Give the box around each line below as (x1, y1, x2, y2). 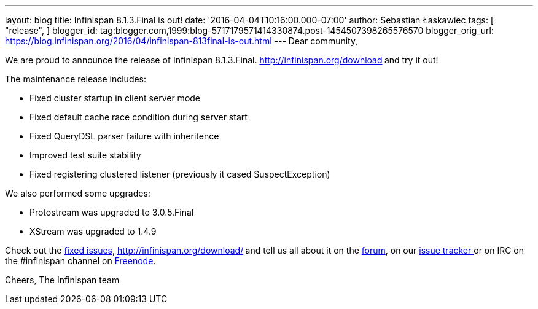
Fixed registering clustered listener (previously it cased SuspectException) (29, 169, 330, 179)
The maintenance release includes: (5, 74, 147, 84)
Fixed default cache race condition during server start (29, 112, 248, 122)
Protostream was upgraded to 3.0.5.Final (29, 207, 194, 217)
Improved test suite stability (29, 150, 141, 160)
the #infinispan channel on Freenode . (5, 256, 156, 266)
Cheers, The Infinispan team (5, 275, 120, 285)
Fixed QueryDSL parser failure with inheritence (29, 131, 219, 141)
